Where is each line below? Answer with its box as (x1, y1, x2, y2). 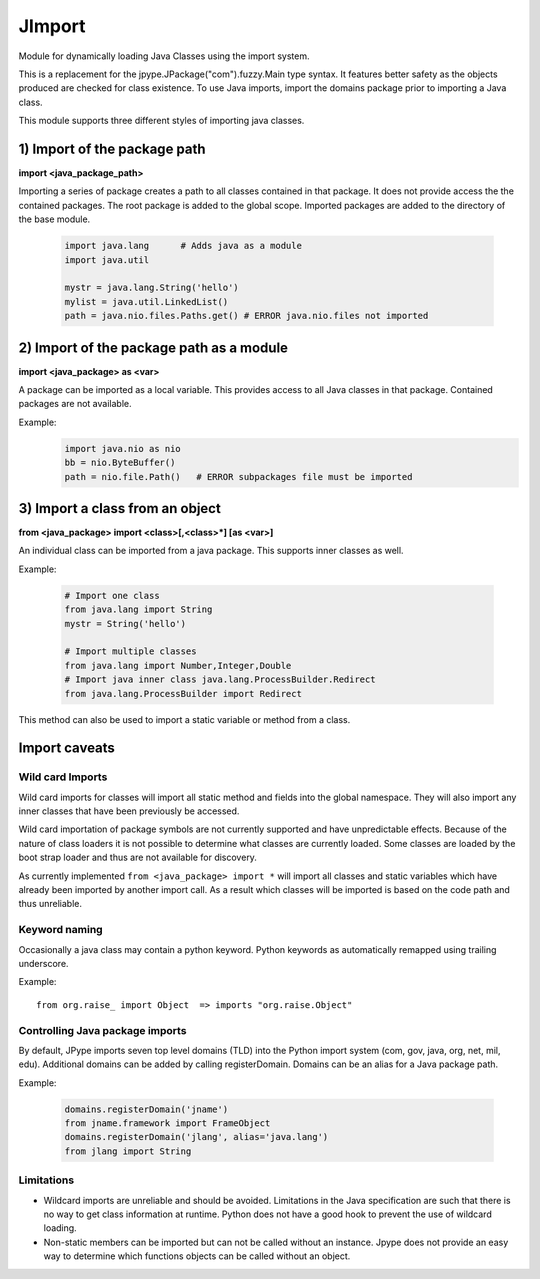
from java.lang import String (64, 604, 213, 615)
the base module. (18, 213, 91, 225)
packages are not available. (18, 398, 132, 410)
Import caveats (18, 740, 115, 757)
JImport (18, 15, 86, 37)
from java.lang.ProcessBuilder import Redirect (64, 688, 302, 699)
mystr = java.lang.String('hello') (64, 282, 239, 294)
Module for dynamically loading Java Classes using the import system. (18, 50, 310, 62)
